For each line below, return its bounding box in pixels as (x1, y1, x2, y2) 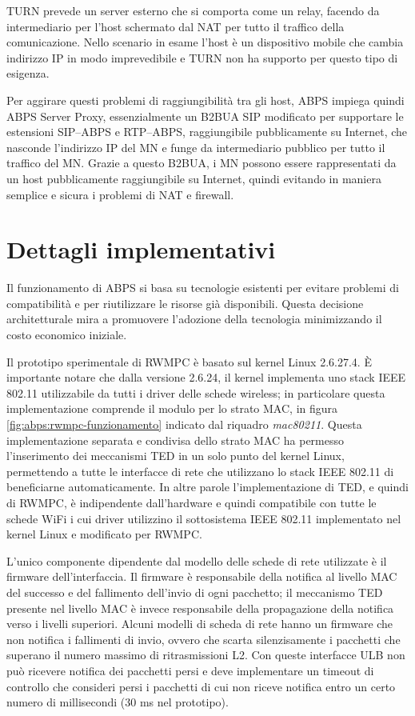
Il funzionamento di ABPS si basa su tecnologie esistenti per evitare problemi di (6, 279, 399, 296)
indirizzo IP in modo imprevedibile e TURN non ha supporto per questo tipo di (6, 49, 398, 66)
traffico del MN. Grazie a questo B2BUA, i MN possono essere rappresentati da (6, 154, 397, 171)
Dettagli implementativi (6, 233, 276, 266)
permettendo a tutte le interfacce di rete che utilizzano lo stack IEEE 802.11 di (6, 462, 394, 479)
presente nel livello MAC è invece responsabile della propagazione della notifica (6, 599, 394, 616)
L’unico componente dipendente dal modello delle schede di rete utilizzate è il (6, 552, 387, 569)
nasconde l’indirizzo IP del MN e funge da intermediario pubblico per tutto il (6, 138, 385, 155)
